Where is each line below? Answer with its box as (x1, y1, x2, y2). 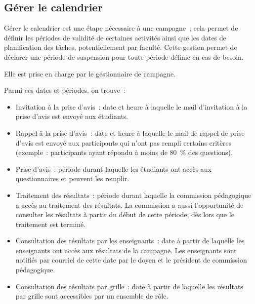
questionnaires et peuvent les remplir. (15, 173, 129, 184)
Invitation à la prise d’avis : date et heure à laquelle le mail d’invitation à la (15, 101, 248, 112)
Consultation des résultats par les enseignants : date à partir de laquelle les (15, 235, 245, 246)
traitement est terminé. (15, 219, 86, 229)
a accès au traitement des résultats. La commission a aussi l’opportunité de (15, 199, 244, 210)
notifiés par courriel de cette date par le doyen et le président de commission (15, 255, 247, 265)
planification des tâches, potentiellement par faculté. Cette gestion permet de (4, 42, 237, 52)
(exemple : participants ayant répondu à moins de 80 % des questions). (15, 147, 233, 157)
